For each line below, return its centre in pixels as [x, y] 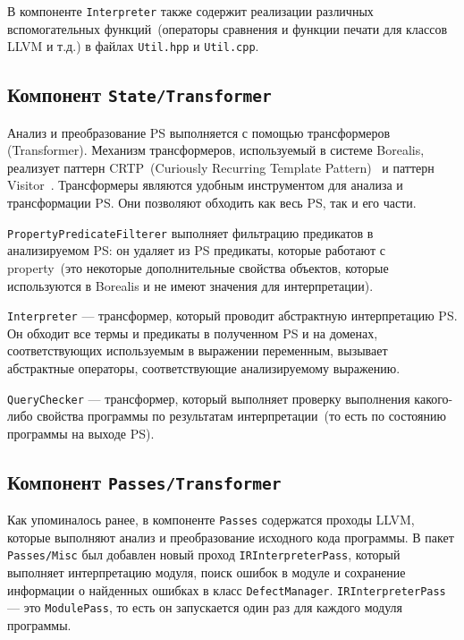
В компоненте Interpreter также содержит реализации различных [190, 11]
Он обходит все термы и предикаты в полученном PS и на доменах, [193, 333]
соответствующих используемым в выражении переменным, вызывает [198, 350]
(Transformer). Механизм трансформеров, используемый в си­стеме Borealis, [216, 150]
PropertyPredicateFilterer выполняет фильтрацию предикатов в [190, 232]
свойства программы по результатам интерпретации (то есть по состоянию [241, 416]
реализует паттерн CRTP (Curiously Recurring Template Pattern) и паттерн [221, 167]
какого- [434, 398]
